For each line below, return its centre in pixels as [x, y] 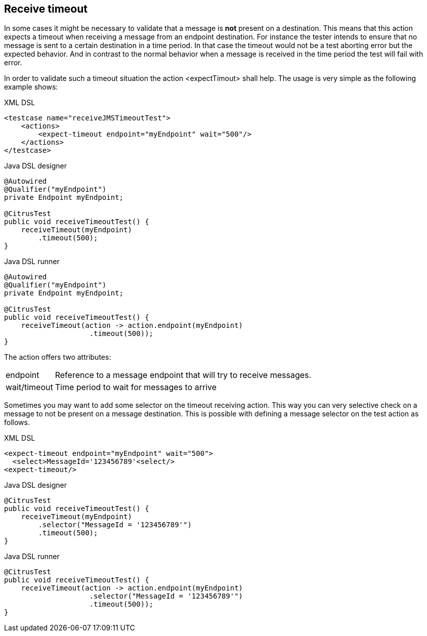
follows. [17, 422]
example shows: [31, 87]
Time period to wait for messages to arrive [136, 387]
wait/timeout [29, 387]
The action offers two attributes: [58, 357]
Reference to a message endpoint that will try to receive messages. [183, 375]
